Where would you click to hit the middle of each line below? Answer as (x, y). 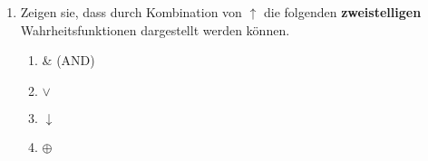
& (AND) (68, 60)
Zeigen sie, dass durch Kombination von (131, 12)
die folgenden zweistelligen (342, 12)
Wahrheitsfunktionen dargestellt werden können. (155, 29)
